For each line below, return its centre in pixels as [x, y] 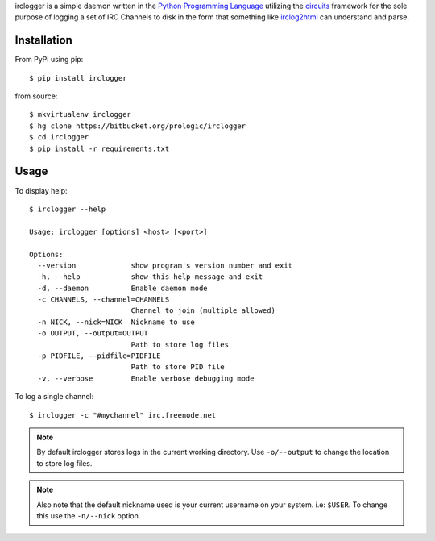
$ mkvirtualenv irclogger [81, 114]
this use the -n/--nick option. [89, 515]
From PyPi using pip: [49, 60]
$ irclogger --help [68, 209]
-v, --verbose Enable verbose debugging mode [146, 378]
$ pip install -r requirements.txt [99, 148]
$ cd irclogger [59, 137]
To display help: [41, 190]
